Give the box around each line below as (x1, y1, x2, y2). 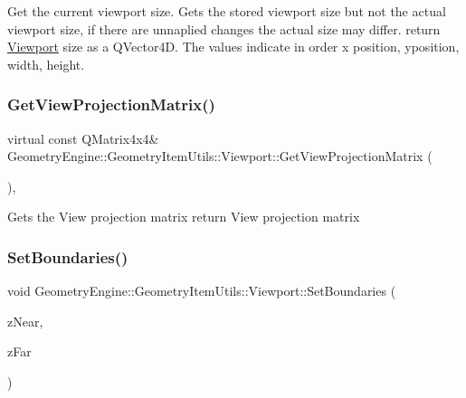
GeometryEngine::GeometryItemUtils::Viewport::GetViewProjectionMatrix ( (7, 147, 433, 166)
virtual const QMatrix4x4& (7, 128, 159, 147)
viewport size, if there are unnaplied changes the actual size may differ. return (7, 19, 441, 38)
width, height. (7, 54, 85, 73)
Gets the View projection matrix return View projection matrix (7, 207, 360, 226)
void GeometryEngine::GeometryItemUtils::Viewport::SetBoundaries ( (7, 281, 396, 300)
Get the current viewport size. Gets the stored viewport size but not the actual (7, 2, 446, 20)
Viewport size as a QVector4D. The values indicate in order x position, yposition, (7, 37, 460, 56)
